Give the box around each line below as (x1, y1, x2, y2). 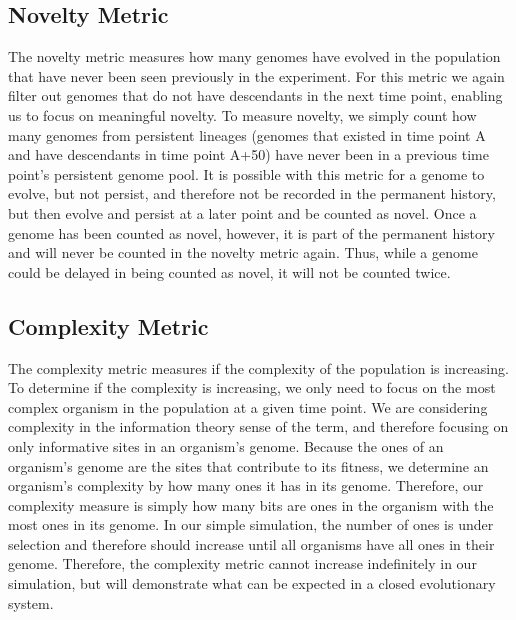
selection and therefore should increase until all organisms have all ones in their (8, 533, 495, 554)
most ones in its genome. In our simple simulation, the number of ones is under (8, 514, 494, 535)
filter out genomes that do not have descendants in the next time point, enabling (8, 85, 503, 106)
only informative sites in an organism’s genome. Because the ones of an (8, 435, 444, 456)
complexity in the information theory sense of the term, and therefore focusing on (8, 416, 509, 437)
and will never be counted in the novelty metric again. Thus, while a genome (8, 242, 478, 263)
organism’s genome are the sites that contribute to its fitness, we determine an (8, 455, 489, 476)
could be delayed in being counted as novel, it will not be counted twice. (8, 261, 451, 282)
